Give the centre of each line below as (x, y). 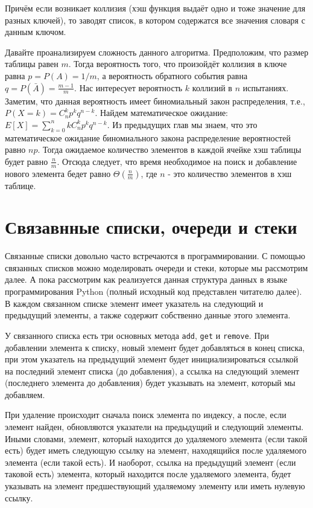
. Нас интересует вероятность (128, 87)
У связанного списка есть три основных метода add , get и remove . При (137, 335)
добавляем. (25, 394)
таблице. (21, 185)
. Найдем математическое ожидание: (161, 113)
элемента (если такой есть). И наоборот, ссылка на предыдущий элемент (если (150, 462)
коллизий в (212, 87)
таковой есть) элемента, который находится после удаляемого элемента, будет (148, 474)
